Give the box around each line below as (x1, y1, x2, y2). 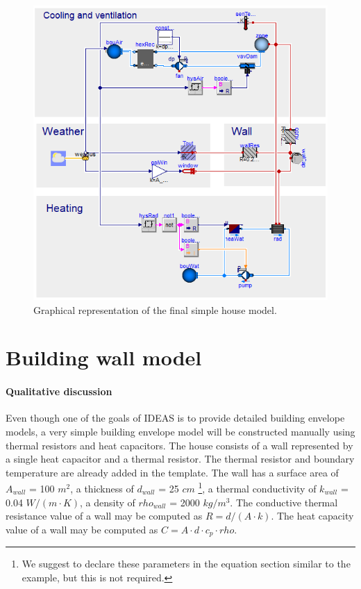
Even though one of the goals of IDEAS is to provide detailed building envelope (6, 410, 345, 425)
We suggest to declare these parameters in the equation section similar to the (22, 556, 351, 571)
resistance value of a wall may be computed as (6, 508, 203, 523)
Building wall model (6, 343, 202, 372)
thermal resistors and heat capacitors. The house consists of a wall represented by (6, 438, 353, 452)
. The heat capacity (271, 508, 354, 523)
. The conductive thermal (230, 495, 338, 509)
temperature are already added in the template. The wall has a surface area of (6, 465, 339, 479)
